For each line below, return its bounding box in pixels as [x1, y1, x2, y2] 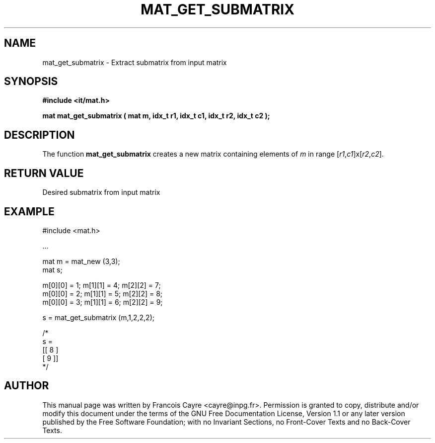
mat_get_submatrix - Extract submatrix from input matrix [42, 58, 227, 67]
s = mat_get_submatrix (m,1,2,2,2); [42, 313, 154, 322]
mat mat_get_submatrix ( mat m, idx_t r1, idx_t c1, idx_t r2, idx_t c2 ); [42, 111, 270, 120]
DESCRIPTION [4, 128, 75, 141]
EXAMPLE [4, 205, 55, 218]
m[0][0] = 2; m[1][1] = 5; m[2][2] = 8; [42, 289, 163, 298]
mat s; [42, 265, 63, 274]
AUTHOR [4, 379, 49, 392]
